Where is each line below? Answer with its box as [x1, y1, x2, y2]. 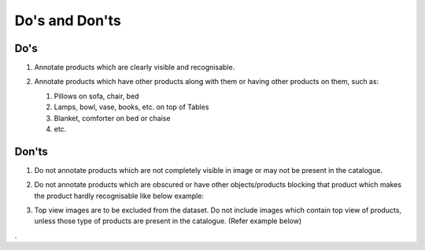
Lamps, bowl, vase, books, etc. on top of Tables [54, 102, 209, 112]
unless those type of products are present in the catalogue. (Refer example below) [34, 216, 302, 226]
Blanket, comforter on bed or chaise [54, 113, 171, 123]
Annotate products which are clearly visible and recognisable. [34, 63, 235, 72]
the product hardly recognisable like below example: [34, 191, 205, 200]
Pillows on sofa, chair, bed [54, 91, 139, 101]
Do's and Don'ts [14, 12, 121, 29]
